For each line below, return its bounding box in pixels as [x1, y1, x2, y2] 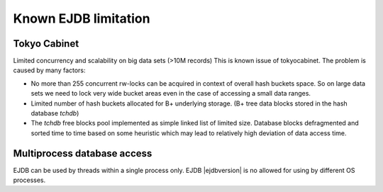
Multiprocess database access [13, 147, 152, 159]
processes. [13, 176, 46, 184]
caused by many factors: [13, 66, 86, 74]
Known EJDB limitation [13, 11, 150, 26]
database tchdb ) [30, 109, 79, 118]
